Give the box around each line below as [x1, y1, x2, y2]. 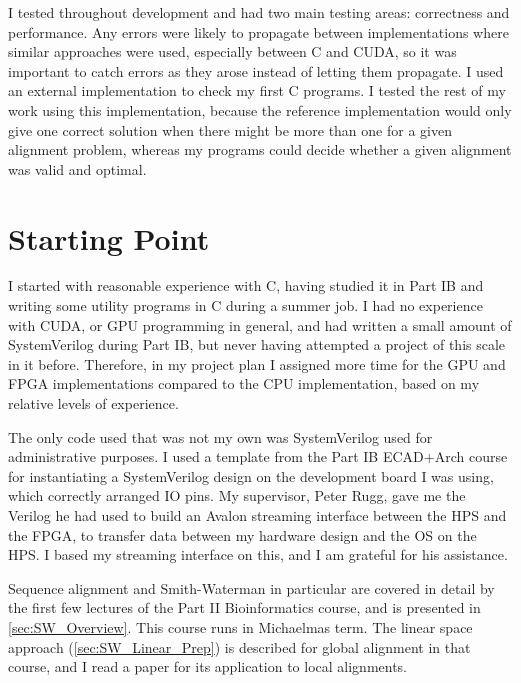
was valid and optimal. [8, 158, 147, 179]
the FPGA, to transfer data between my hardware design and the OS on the [8, 524, 477, 545]
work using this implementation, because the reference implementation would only [8, 99, 512, 120]
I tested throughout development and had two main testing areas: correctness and [8, 2, 510, 22]
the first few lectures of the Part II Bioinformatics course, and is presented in [8, 597, 481, 618]
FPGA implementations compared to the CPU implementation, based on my [8, 373, 480, 394]
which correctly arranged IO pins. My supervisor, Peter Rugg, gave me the [8, 485, 466, 506]
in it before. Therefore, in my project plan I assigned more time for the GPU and [8, 353, 506, 374]
